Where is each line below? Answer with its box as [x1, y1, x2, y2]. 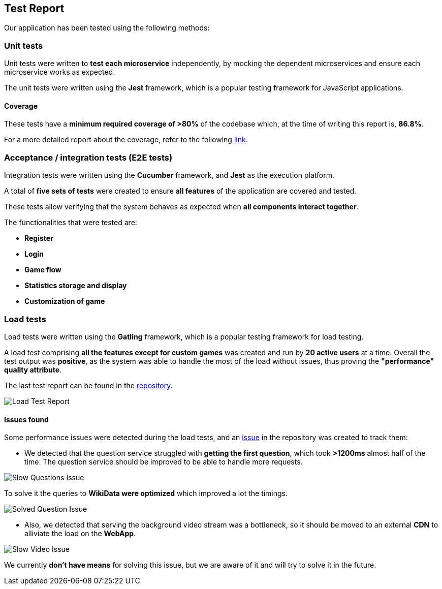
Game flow [24, 265, 61, 274]
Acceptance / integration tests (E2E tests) [4, 152, 173, 163]
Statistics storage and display [24, 281, 127, 290]
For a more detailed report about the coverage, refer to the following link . [4, 135, 248, 144]
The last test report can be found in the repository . [4, 381, 173, 390]
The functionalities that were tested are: [4, 218, 137, 227]
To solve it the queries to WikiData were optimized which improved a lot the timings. [4, 489, 288, 498]
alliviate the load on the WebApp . [24, 529, 136, 538]
